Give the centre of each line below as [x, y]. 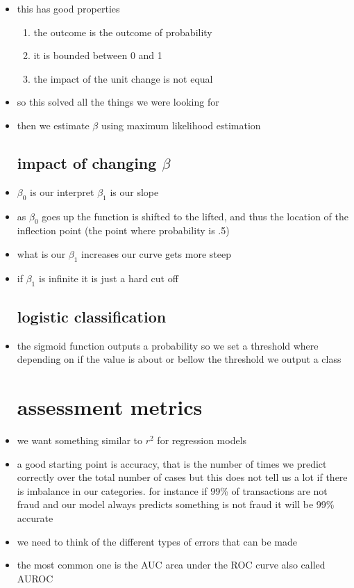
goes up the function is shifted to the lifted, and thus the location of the [195, 216]
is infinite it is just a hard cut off [108, 278]
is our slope [134, 191]
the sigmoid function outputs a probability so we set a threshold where [168, 345]
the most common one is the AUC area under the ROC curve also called [171, 565]
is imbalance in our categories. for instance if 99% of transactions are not [172, 490]
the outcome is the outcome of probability [123, 32]
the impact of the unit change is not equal [123, 78]
